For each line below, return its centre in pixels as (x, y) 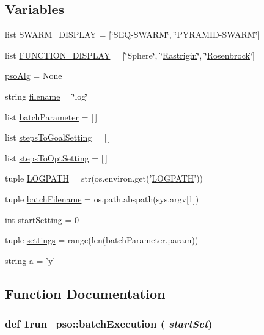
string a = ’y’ (30, 260)
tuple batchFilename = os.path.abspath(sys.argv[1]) (102, 198)
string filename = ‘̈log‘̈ (47, 96)
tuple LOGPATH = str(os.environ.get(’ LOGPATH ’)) (104, 178)
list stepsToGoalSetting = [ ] (58, 137)
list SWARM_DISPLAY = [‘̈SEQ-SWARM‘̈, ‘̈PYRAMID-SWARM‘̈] (133, 35)
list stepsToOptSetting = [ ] (56, 157)
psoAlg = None (34, 75)
